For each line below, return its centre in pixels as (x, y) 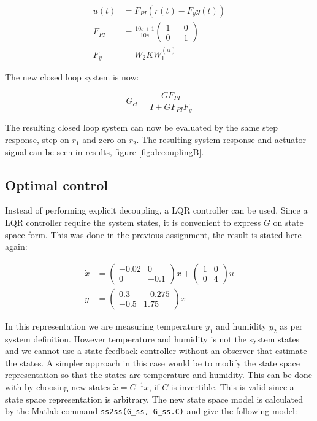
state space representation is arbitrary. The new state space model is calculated (154, 399)
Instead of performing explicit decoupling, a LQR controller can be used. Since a (156, 210)
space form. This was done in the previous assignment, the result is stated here (153, 234)
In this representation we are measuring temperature (104, 326)
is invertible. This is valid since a (232, 387)
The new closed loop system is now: (72, 77)
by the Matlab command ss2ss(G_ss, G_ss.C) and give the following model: (151, 411)
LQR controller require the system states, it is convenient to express (133, 222)
